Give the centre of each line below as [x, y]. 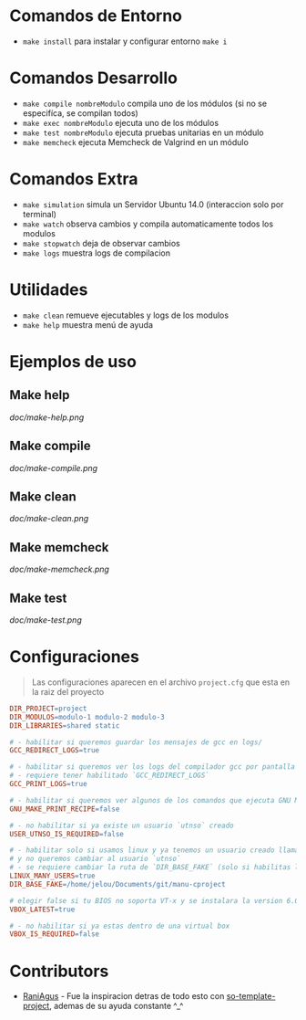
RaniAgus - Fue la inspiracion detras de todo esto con [123, 996]
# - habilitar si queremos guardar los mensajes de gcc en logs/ [136, 742]
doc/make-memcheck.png [59, 569]
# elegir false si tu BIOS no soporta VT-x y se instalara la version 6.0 [154, 900]
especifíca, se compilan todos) [80, 113]
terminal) [40, 214]
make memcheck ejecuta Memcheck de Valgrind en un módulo [135, 142]
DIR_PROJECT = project [49, 709]
